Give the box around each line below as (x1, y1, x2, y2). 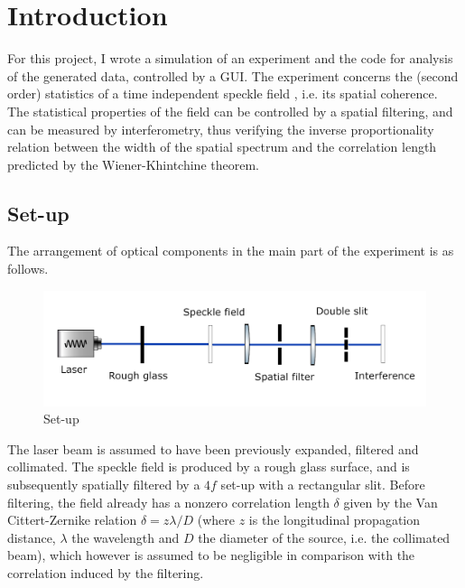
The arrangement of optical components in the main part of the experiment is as (7, 241, 454, 260)
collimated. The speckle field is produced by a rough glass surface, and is (7, 457, 410, 476)
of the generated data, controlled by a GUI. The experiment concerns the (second (7, 66, 459, 85)
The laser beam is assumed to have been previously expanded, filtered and (7, 439, 419, 458)
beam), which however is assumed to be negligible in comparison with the (7, 546, 415, 565)
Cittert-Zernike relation (7, 510, 137, 529)
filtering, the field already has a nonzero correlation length (7, 492, 330, 511)
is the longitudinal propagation (248, 510, 421, 529)
